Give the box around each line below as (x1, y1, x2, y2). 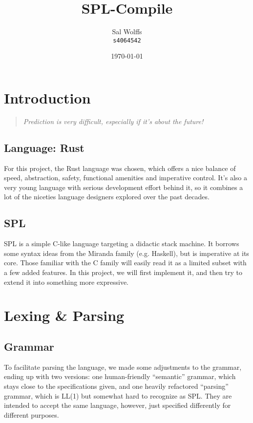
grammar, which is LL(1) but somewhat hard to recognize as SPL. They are (4, 390, 232, 401)
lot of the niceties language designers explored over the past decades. (4, 191, 210, 202)
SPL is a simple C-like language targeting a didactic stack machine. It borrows (4, 238, 239, 249)
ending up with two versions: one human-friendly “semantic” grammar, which (4, 371, 236, 381)
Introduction (4, 87, 91, 107)
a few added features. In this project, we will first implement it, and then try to (4, 267, 243, 277)
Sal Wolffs (112, 26, 142, 37)
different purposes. (4, 409, 59, 420)
